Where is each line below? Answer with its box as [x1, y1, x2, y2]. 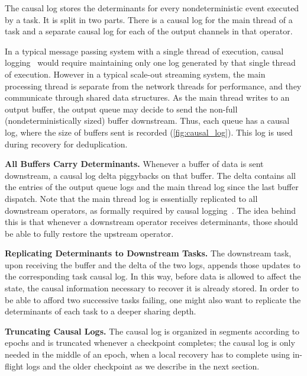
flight [5, 359, 24, 372]
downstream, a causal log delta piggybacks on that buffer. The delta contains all [5, 169, 296, 181]
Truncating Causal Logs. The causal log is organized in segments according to [5, 324, 300, 337]
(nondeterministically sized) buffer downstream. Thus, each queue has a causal [5, 114, 290, 127]
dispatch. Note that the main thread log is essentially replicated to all [5, 192, 258, 204]
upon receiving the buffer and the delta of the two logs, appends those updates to [5, 258, 300, 271]
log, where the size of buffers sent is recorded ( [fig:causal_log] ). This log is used [5, 126, 293, 138]
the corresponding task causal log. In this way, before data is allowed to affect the [5, 270, 301, 282]
